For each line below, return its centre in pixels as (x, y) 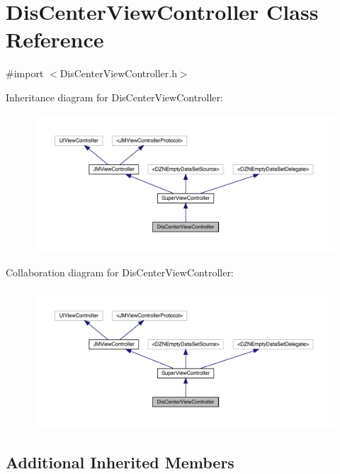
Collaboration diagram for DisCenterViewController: (120, 272)
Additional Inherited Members (120, 462)
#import (25, 73)
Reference (55, 39)
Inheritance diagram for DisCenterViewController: (114, 97)
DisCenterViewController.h (118, 73)
